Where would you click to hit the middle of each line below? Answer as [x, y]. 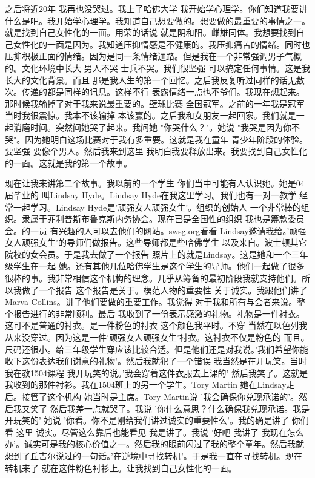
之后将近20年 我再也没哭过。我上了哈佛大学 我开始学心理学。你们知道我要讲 [156, 8]
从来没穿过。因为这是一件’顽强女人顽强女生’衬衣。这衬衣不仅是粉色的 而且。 [157, 337]
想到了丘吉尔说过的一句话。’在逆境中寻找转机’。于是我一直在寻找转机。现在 [154, 455]
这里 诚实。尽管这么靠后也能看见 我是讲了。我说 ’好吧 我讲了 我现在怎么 [160, 432]
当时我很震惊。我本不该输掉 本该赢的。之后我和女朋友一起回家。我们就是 [151, 115]
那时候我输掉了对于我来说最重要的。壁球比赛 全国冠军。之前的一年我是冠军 [155, 103]
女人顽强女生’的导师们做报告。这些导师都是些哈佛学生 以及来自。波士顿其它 [156, 242]
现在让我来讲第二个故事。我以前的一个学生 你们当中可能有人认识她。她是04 [155, 183]
